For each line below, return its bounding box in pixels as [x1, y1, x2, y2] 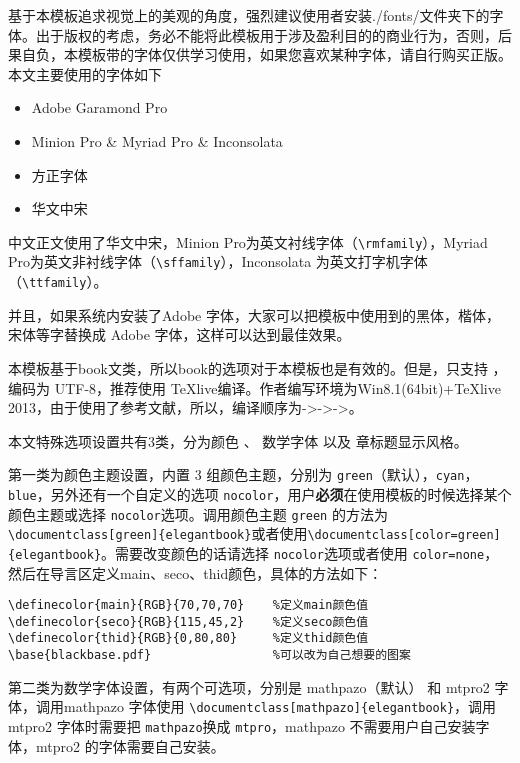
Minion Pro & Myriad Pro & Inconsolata [31, 130, 283, 151]
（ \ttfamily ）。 [8, 271, 108, 292]
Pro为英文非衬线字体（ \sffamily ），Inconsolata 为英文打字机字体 [8, 251, 428, 272]
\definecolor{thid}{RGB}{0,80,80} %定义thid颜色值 [8, 631, 369, 646]
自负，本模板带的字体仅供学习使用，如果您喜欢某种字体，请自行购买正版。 [21, 44, 512, 65]
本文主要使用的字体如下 [8, 63, 162, 84]
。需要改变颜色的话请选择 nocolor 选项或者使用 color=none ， [101, 542, 499, 563]
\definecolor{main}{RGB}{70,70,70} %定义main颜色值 [8, 598, 369, 613]
